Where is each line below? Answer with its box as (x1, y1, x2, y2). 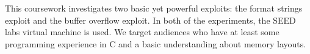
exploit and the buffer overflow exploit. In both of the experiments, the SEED (5, 13, 296, 26)
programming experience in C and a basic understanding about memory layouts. (5, 37, 306, 50)
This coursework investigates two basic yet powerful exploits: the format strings (5, 2, 303, 14)
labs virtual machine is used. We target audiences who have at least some (5, 25, 279, 38)
